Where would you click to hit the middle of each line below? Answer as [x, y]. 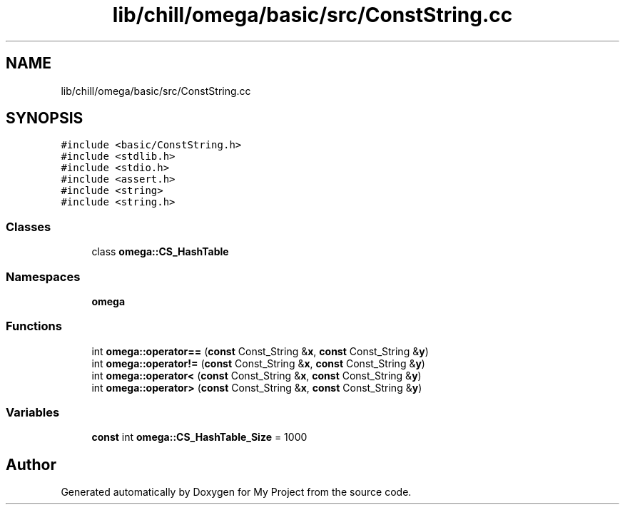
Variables [33, 413]
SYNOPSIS [45, 118]
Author [31, 464]
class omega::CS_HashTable [160, 252]
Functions [34, 326]
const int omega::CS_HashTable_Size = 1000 [199, 437]
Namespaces [43, 276]
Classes [29, 226]
